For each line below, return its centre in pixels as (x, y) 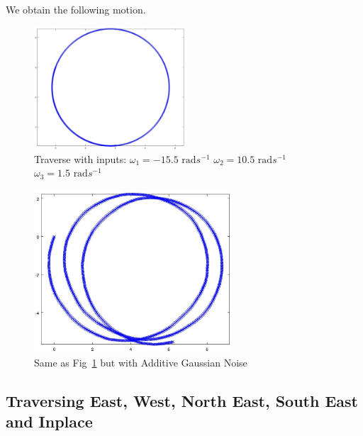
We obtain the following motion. (76, 9)
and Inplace (49, 421)
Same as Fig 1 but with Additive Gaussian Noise (141, 362)
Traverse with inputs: (80, 158)
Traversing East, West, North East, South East (182, 400)
